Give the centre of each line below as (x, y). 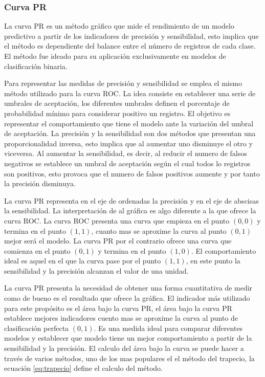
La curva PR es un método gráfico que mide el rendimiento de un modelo (119, 26)
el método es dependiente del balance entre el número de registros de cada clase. (130, 46)
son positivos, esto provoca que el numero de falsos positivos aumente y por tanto (132, 173)
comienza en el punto (37, 250)
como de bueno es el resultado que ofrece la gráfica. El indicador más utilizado (127, 298)
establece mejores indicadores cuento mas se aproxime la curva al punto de (121, 318)
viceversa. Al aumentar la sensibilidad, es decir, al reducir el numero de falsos (126, 153)
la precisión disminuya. (40, 183)
